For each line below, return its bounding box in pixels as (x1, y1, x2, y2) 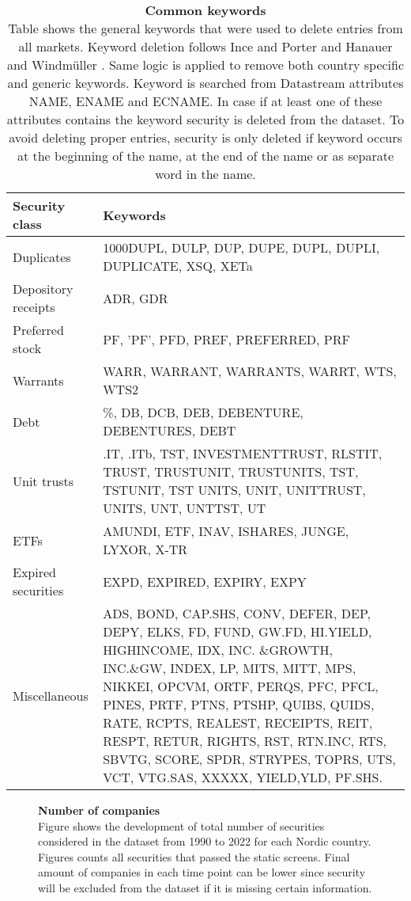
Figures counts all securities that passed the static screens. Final (38, 848, 350, 865)
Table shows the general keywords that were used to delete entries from (8, 19, 403, 37)
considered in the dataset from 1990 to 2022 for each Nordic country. (38, 833, 371, 850)
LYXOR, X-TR (103, 540, 188, 558)
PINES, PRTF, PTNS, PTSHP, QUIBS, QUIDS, (103, 695, 375, 713)
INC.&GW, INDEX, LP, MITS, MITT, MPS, (103, 659, 356, 677)
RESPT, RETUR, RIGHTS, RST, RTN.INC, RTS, (103, 732, 386, 750)
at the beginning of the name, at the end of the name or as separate (17, 146, 394, 165)
